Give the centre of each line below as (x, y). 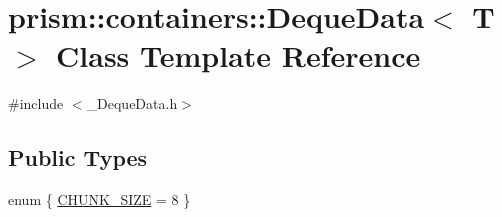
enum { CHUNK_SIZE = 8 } (99, 199)
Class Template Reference (238, 55)
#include (36, 103)
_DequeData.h (132, 103)
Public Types (78, 157)
